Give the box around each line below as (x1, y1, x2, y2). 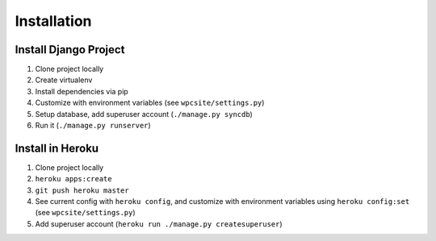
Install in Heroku (15, 141, 99, 155)
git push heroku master (35, 185, 129, 195)
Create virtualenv (35, 75, 93, 85)
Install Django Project (15, 43, 125, 56)
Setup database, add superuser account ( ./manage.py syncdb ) (35, 109, 254, 118)
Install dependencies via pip (35, 86, 128, 96)
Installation (15, 12, 92, 30)
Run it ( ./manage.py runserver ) (35, 121, 151, 131)
